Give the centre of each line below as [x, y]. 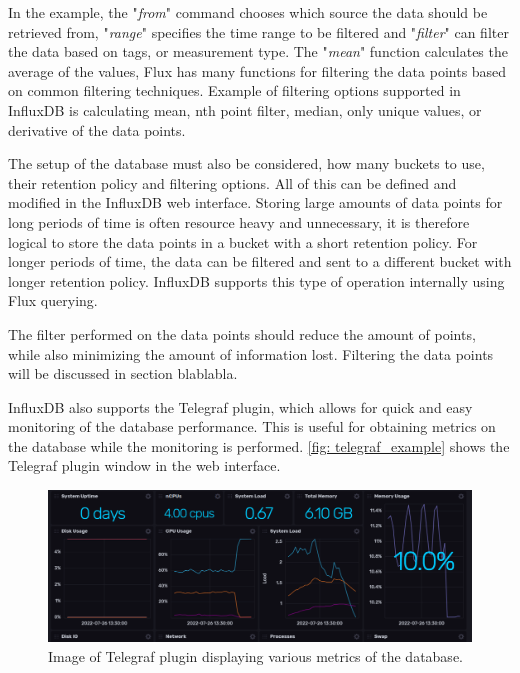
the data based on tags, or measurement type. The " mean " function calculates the [258, 51]
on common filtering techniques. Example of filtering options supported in [234, 90]
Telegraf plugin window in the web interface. [144, 465]
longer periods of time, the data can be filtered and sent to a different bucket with [260, 261]
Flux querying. [53, 300]
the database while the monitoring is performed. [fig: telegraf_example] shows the [259, 445]
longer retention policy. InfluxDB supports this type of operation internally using [256, 280]
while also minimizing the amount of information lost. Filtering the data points [251, 353]
